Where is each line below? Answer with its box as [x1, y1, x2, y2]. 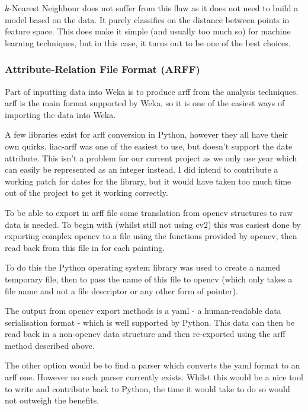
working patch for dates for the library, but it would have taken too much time [5, 174, 291, 187]
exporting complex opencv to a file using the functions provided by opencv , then [5, 230, 297, 242]
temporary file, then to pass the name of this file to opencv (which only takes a [5, 272, 293, 285]
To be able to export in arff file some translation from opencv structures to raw [5, 206, 293, 218]
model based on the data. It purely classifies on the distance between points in [5, 13, 290, 26]
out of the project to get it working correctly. [5, 186, 168, 199]
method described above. [5, 339, 95, 351]
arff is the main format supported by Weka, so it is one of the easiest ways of [5, 97, 285, 109]
